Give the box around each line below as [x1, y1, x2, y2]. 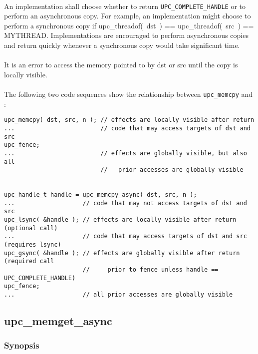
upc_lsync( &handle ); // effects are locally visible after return [4, 216, 237, 224]
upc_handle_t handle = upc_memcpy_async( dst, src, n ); [4, 191, 197, 199]
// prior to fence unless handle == [82, 266, 219, 274]
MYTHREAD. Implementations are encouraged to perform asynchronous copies [4, 30, 249, 40]
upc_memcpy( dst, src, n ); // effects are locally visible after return [4, 116, 255, 124]
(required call [4, 258, 54, 265]
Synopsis [4, 339, 39, 352]
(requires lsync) [4, 241, 61, 249]
